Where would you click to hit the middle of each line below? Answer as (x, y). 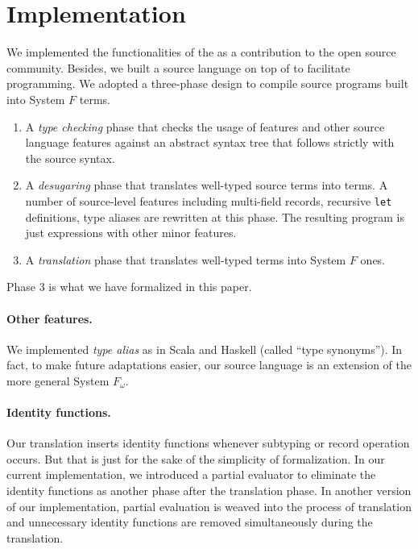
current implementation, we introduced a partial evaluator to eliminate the (191, 474)
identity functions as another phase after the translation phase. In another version (209, 491)
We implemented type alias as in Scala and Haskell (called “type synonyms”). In (205, 349)
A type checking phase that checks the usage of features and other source (205, 126)
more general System (58, 380)
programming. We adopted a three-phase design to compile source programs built (208, 83)
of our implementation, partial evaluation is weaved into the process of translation (209, 506)
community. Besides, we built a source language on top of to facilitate (178, 67)
